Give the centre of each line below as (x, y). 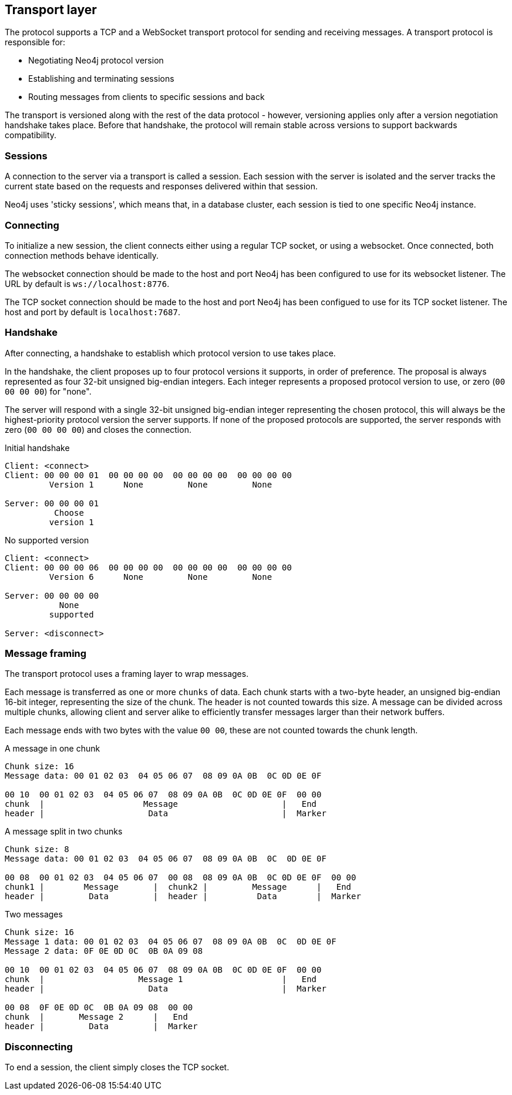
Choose (69, 513)
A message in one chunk (53, 749)
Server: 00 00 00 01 (52, 503)
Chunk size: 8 (37, 849)
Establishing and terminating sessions (101, 79)
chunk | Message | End (161, 804)
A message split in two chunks (64, 832)
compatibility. (31, 135)
